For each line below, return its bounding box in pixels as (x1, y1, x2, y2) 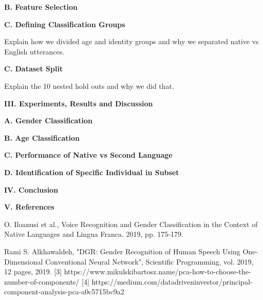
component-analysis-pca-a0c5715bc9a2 (4, 286, 124, 297)
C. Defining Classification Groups (4, 18, 125, 29)
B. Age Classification (4, 132, 80, 143)
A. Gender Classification (4, 115, 93, 126)
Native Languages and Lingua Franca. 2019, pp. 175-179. (4, 229, 183, 239)
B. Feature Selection (4, 2, 78, 12)
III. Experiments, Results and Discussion (4, 98, 153, 108)
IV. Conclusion (4, 184, 59, 195)
